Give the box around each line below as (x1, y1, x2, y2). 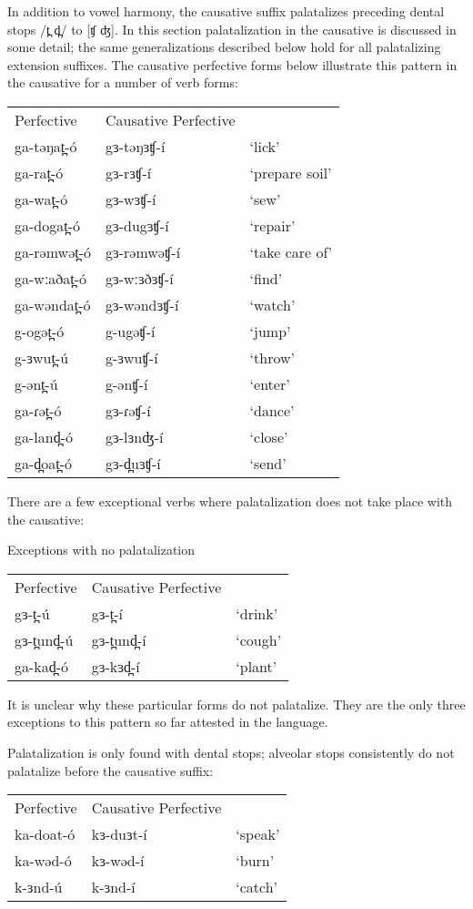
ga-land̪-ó (15, 425, 74, 447)
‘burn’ (236, 850, 275, 872)
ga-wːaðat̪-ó (15, 267, 87, 289)
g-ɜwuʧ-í (106, 346, 158, 368)
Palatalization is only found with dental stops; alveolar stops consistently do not (7, 742, 455, 761)
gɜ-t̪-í (91, 602, 123, 624)
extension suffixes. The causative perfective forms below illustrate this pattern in (7, 55, 458, 74)
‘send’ (249, 452, 287, 474)
